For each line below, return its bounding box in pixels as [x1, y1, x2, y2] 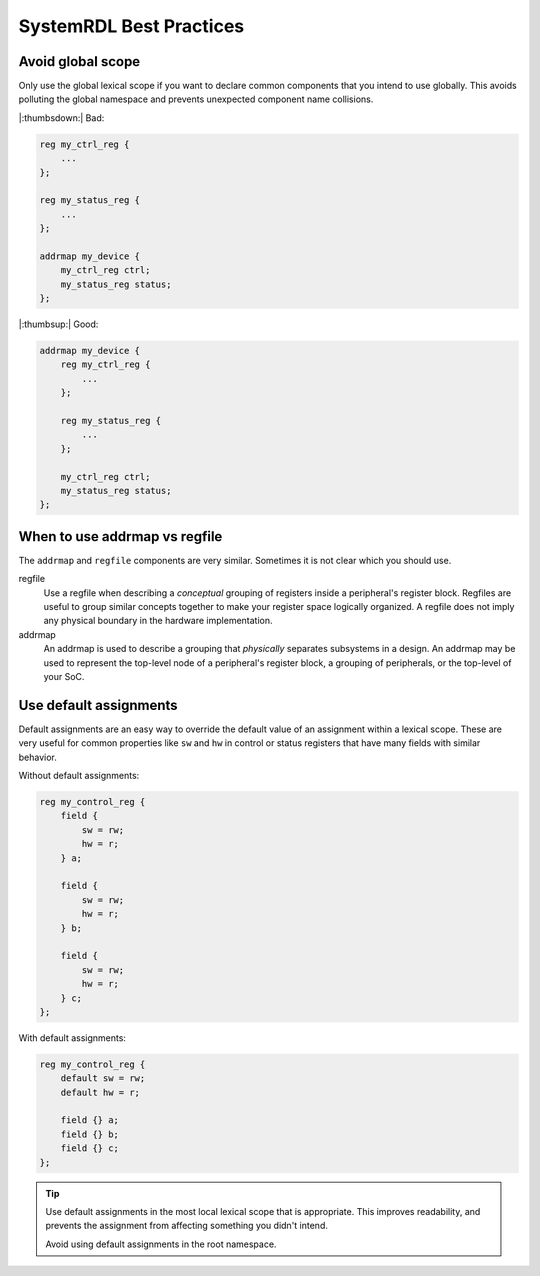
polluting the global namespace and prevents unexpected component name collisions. [18, 93, 374, 105]
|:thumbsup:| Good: [18, 318, 99, 330]
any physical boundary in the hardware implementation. [43, 615, 274, 627]
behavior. [18, 751, 57, 763]
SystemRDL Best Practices [18, 15, 245, 37]
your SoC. [43, 671, 85, 683]
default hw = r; [60, 1086, 140, 1098]
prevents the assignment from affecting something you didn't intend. [45, 1220, 329, 1232]
